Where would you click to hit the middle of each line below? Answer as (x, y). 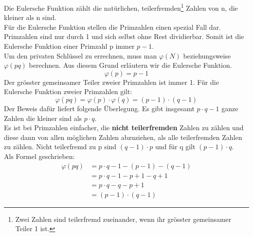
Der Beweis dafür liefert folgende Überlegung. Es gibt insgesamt (99, 108)
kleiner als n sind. (30, 17)
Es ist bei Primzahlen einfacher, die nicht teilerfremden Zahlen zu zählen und (124, 128)
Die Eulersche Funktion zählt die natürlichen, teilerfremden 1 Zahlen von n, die (121, 7)
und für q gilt (175, 147)
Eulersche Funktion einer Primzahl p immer (69, 46)
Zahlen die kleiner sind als (43, 118)
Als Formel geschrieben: (39, 156)
